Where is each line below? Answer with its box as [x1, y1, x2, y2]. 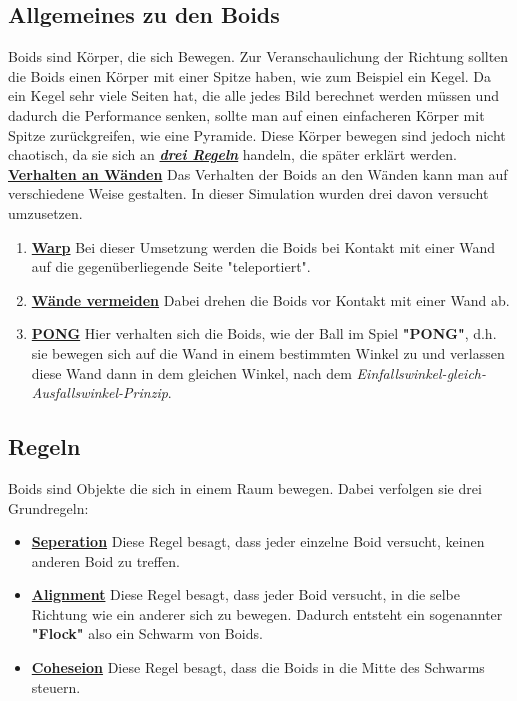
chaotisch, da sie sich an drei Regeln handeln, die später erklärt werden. [8, 144, 457, 165]
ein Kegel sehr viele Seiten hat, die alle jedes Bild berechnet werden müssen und [8, 85, 499, 106]
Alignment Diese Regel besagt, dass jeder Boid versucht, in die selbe [31, 584, 461, 605]
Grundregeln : [8, 497, 89, 518]
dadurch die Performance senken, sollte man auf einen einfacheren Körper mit [8, 104, 485, 125]
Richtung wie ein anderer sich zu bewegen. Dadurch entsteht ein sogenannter [31, 603, 503, 624]
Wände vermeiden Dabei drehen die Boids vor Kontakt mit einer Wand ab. [31, 289, 510, 310]
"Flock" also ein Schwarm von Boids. [31, 623, 263, 644]
